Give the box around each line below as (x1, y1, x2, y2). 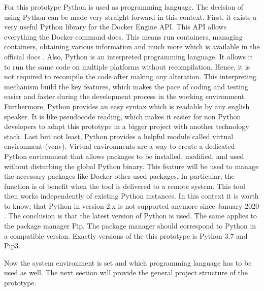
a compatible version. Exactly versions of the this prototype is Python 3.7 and (4, 230, 248, 241)
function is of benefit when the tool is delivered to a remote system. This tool (4, 180, 245, 191)
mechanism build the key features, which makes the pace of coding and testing (4, 81, 248, 91)
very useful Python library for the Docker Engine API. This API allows (4, 21, 227, 32)
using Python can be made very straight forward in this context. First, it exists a (4, 11, 257, 22)
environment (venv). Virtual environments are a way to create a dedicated (4, 141, 235, 151)
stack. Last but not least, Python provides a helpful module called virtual (4, 131, 234, 141)
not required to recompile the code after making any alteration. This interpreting (4, 71, 256, 82)
